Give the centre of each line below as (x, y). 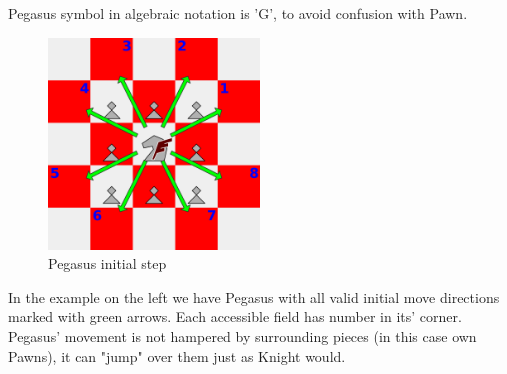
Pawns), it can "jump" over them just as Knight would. (177, 355)
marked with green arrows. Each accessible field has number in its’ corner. (235, 316)
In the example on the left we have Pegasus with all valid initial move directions (254, 296)
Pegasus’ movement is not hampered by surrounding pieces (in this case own (242, 335)
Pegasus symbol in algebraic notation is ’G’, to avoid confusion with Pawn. (238, 13)
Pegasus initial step (107, 263)
